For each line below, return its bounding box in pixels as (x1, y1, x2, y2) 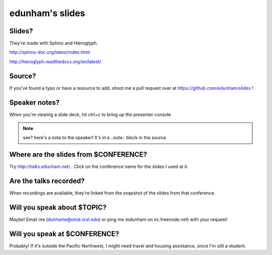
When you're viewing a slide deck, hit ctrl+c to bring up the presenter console (9, 111, 171, 117)
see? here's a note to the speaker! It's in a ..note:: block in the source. (23, 135, 168, 141)
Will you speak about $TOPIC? (9, 203, 107, 212)
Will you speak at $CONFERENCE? (9, 229, 119, 238)
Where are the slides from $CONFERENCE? (9, 150, 148, 159)
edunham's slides (9, 8, 86, 19)
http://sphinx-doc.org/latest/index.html (9, 49, 90, 55)
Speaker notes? (9, 98, 60, 107)
